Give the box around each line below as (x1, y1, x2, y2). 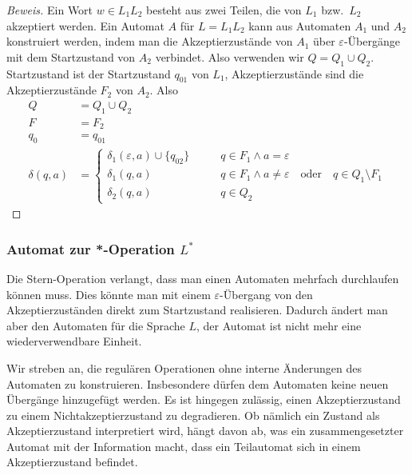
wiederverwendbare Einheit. (6, 333, 142, 349)
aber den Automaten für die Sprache (6, 317, 185, 333)
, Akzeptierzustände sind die (224, 65, 364, 82)
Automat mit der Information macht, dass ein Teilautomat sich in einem (6, 437, 361, 454)
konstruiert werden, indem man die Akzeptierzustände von (6, 33, 293, 50)
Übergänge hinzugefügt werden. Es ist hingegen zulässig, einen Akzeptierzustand (6, 391, 401, 408)
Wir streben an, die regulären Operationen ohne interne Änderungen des (6, 359, 362, 376)
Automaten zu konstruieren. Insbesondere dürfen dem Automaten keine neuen (6, 375, 389, 392)
